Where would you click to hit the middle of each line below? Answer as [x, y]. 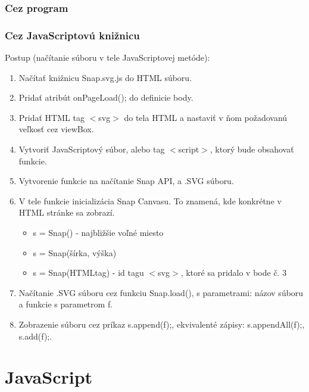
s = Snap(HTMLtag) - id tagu [88, 273]
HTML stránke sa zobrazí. [67, 212]
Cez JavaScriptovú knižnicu [72, 35]
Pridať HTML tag [51, 117]
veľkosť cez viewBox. [56, 129]
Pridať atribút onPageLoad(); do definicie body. [106, 97]
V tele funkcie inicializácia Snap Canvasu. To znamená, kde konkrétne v [150, 200]
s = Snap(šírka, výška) [75, 252]
